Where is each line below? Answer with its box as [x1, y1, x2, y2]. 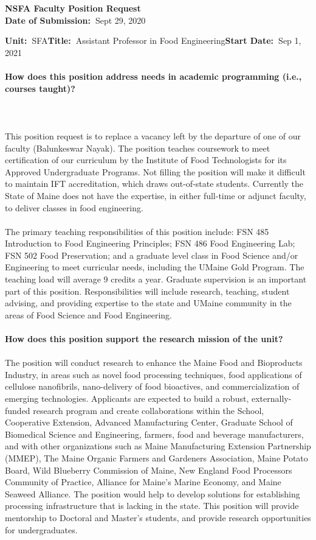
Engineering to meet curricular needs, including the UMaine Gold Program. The [5, 261, 304, 273]
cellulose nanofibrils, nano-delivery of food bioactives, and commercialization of [5, 380, 300, 393]
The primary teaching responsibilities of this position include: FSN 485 [5, 225, 269, 237]
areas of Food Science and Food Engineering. [5, 308, 172, 321]
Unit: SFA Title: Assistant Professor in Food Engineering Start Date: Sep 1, [5, 34, 301, 47]
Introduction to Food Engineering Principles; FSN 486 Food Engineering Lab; [5, 237, 295, 250]
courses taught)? [5, 82, 75, 94]
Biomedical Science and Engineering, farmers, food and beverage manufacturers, [5, 427, 304, 440]
